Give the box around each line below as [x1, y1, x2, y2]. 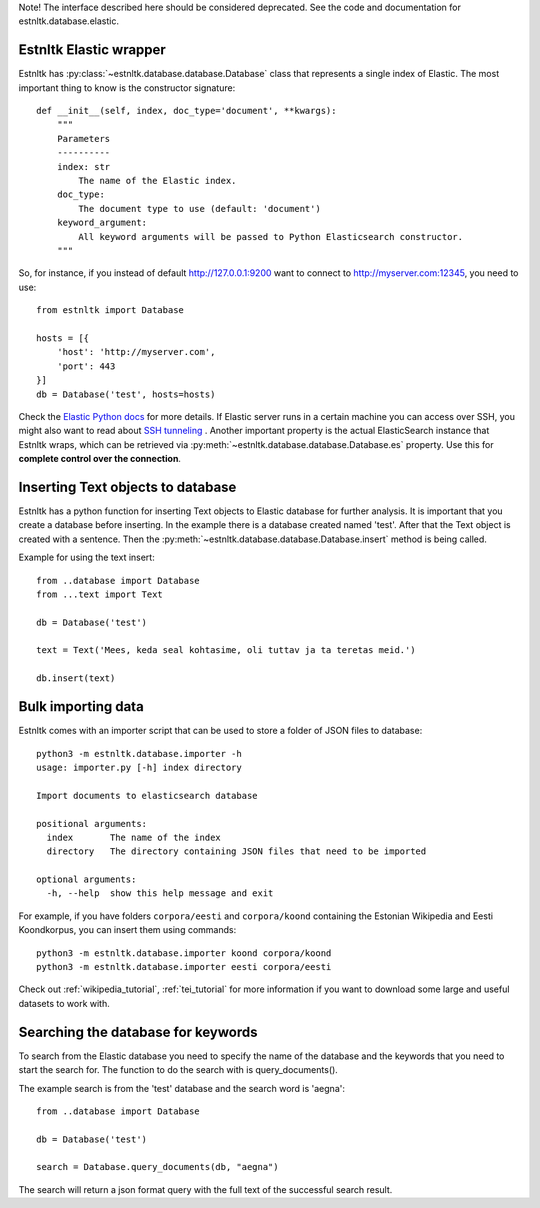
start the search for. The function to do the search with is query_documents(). [18, 1064, 339, 1076]
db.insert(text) [36, 673, 116, 684]
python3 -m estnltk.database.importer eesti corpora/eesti [36, 961, 332, 973]
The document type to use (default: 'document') [78, 203, 322, 214]
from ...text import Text [36, 588, 164, 600]
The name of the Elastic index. [78, 175, 237, 187]
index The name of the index [46, 831, 222, 843]
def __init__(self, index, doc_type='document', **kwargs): [36, 105, 337, 117]
